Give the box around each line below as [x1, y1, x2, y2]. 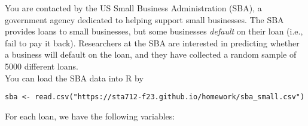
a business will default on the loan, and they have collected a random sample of [5, 48, 297, 61]
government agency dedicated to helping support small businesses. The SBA [5, 13, 284, 26]
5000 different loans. [5, 59, 79, 72]
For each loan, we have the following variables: [5, 109, 175, 122]
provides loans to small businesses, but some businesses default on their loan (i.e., [5, 25, 303, 37]
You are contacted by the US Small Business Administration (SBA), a [5, 2, 262, 14]
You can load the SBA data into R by [5, 71, 144, 84]
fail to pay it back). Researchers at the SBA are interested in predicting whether [5, 36, 300, 49]
